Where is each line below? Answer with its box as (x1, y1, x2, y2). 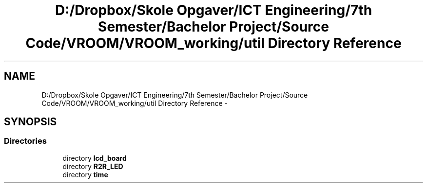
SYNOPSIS (4, 116, 57, 128)
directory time (62, 170, 108, 179)
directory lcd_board (62, 153, 127, 162)
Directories (4, 136, 47, 146)
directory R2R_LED (62, 162, 123, 170)
